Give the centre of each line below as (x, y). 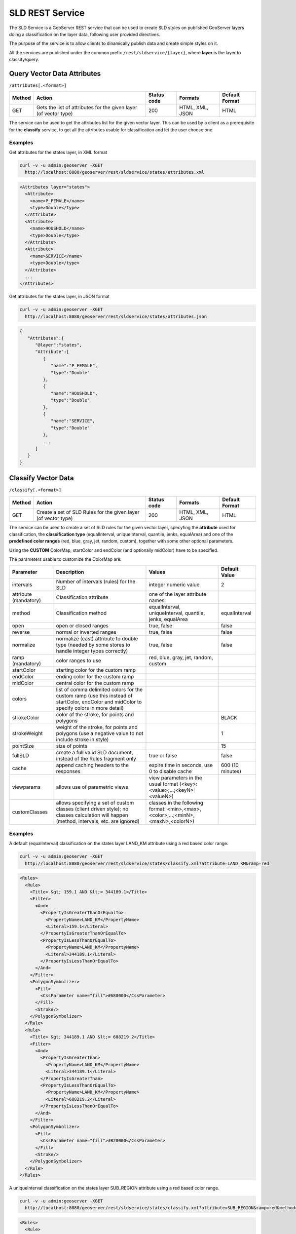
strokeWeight (27, 733)
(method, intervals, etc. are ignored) (98, 821)
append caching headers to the (92, 765)
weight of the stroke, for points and (97, 727)
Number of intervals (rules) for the (96, 581)
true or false (163, 755)
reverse (21, 632)
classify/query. (24, 60)
